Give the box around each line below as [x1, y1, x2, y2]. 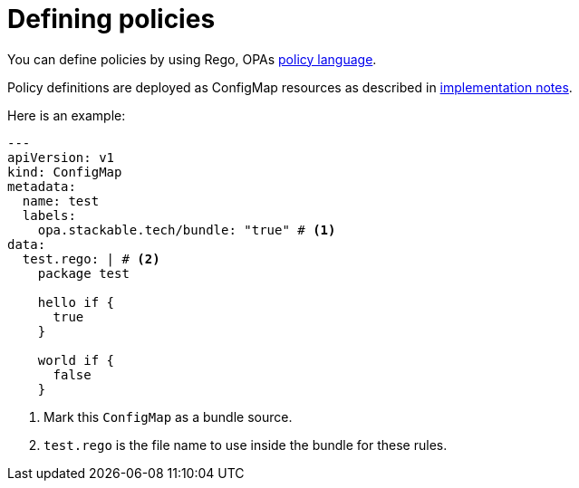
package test [37, 265, 130, 281]
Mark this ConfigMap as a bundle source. [43, 408, 293, 425]
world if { [37, 352, 115, 368]
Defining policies [7, 4, 216, 34]
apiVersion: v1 [7, 149, 115, 165]
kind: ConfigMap [7, 164, 122, 179]
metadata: [7, 178, 76, 194]
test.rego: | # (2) [22, 251, 160, 266]
